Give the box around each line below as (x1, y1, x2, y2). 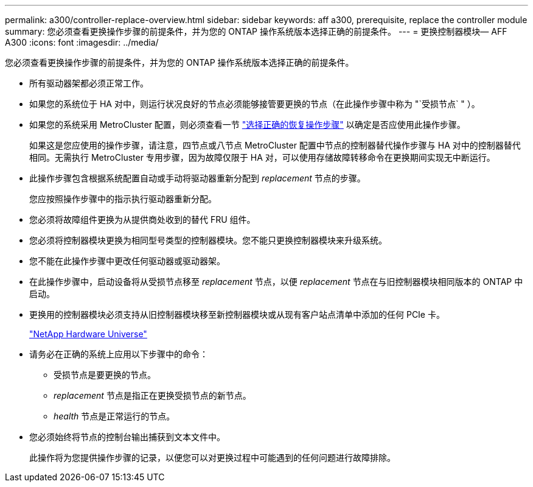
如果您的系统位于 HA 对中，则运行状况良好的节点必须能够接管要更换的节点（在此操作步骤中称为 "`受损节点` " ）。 (29, 99, 480, 109)
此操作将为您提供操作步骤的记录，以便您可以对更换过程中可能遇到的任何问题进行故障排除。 (29, 452, 395, 463)
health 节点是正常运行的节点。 (54, 411, 175, 421)
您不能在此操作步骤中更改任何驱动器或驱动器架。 (29, 256, 225, 266)
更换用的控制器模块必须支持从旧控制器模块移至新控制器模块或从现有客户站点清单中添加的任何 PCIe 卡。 (29, 309, 445, 320)
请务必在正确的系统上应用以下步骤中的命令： (29, 349, 208, 359)
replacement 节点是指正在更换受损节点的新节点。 (54, 390, 251, 401)
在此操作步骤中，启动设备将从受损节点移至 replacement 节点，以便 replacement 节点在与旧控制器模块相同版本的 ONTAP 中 (29, 276, 523, 287)
